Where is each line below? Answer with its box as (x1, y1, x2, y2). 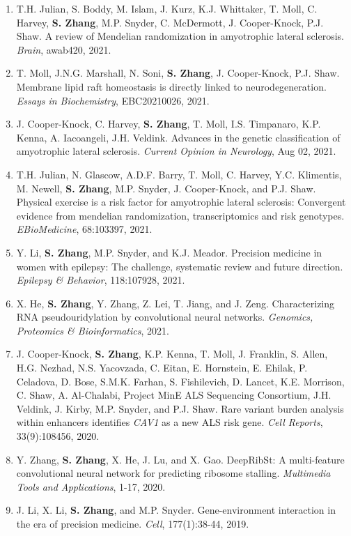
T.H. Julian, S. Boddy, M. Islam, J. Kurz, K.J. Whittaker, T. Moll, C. (16, 1, 318, 15)
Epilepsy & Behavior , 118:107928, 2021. (16, 273, 185, 287)
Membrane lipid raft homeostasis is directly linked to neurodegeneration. (16, 79, 327, 93)
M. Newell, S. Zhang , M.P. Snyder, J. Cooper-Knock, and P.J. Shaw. (16, 181, 316, 195)
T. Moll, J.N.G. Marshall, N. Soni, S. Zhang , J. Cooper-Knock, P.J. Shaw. (16, 66, 340, 80)
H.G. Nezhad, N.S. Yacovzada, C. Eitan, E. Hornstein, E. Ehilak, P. (16, 360, 308, 375)
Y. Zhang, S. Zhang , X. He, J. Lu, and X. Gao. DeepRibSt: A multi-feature (16, 452, 345, 466)
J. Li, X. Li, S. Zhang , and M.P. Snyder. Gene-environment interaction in (16, 503, 336, 517)
